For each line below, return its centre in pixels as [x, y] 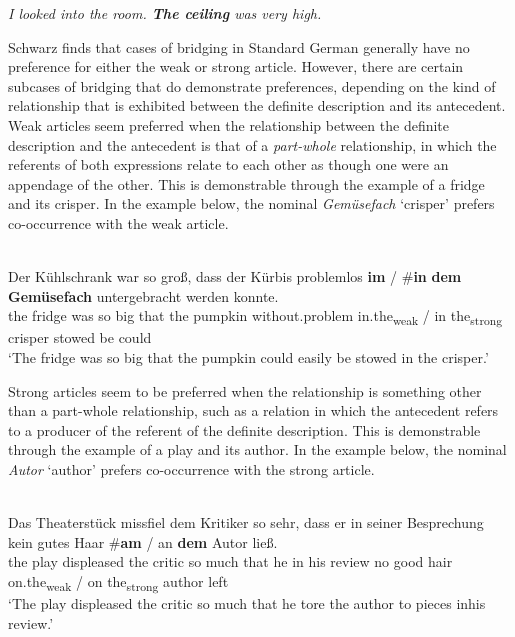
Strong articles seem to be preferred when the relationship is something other [245, 390]
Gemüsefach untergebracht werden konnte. [143, 295]
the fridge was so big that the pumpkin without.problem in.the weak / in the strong [255, 317]
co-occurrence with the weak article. [118, 222]
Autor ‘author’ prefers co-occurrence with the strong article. [191, 469]
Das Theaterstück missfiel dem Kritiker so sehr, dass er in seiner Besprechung [246, 522]
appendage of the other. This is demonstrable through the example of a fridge [246, 183]
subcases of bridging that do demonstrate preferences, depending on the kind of [252, 85]
